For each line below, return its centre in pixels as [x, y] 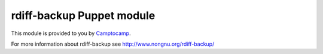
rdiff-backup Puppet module [83, 15]
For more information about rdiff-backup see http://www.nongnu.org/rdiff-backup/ [113, 44]
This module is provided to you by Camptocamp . [71, 33]
